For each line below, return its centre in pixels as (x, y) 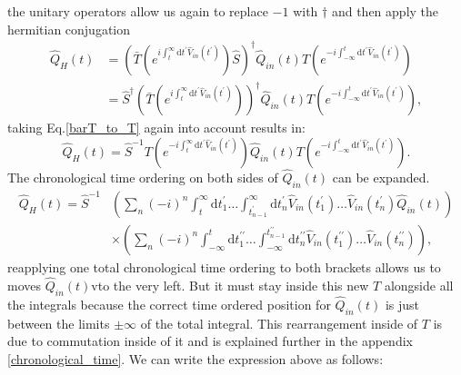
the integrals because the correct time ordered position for (169, 304)
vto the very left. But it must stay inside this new (230, 285)
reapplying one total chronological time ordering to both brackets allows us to (224, 266)
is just (402, 304)
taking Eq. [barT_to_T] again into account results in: (156, 128)
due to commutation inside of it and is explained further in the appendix (210, 341)
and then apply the (385, 11)
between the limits (59, 323)
